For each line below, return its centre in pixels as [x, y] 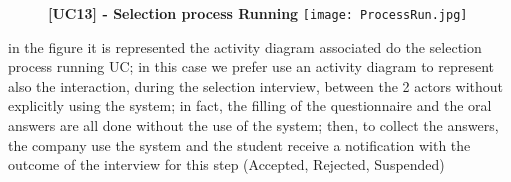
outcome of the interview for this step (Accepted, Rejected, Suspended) [226, 164]
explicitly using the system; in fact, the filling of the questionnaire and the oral [250, 105]
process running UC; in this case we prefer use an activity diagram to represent [251, 66]
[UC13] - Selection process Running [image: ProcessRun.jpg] [258, 13]
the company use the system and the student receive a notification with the [239, 144]
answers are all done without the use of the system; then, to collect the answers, [253, 125]
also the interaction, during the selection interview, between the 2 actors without [256, 85]
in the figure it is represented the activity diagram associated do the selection [245, 46]
